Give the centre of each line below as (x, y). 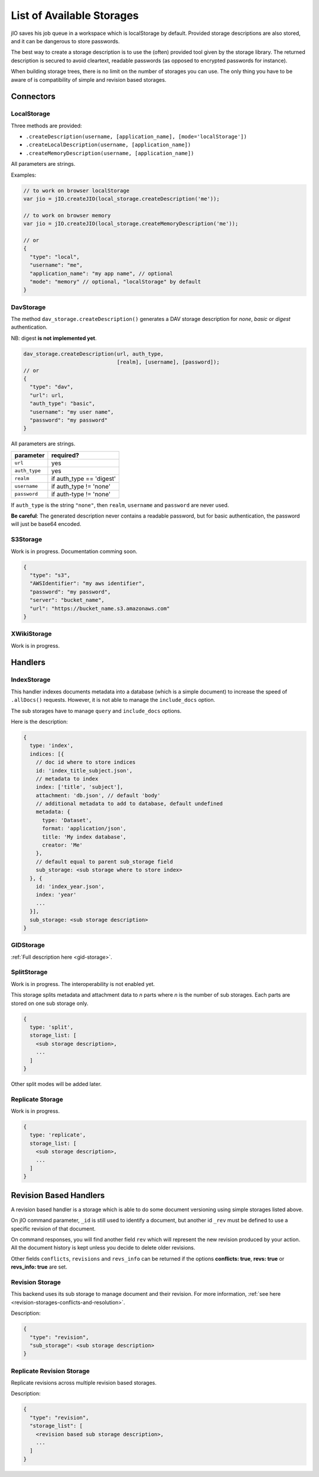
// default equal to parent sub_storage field (105, 861)
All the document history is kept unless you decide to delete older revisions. (103, 1248)
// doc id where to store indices (86, 762)
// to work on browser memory (67, 215)
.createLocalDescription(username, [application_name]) (108, 145)
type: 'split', (52, 1027)
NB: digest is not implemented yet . (54, 338)
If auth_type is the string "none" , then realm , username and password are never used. (120, 505)
